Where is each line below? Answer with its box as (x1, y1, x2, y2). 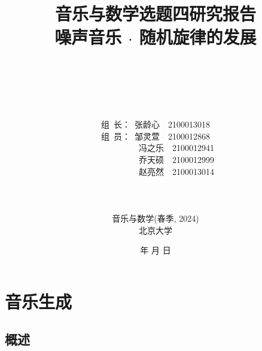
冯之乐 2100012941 (138, 141, 214, 154)
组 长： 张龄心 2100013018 (101, 118, 210, 131)
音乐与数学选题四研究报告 (54, 1, 256, 26)
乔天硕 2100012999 (138, 153, 214, 166)
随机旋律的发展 (139, 25, 257, 49)
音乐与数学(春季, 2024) (112, 212, 199, 225)
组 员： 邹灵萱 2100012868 (101, 129, 210, 142)
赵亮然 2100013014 (138, 165, 214, 177)
